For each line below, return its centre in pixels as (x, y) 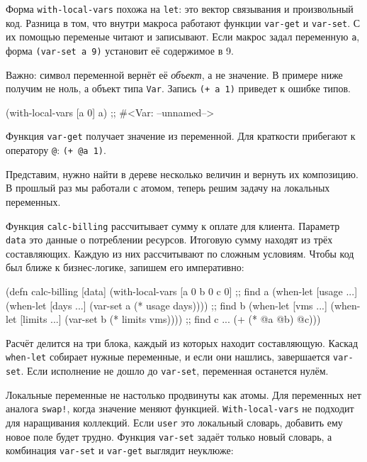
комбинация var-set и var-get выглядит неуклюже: (120, 450)
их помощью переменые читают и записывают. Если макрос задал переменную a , (183, 37)
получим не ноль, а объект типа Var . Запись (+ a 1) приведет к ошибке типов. (179, 88)
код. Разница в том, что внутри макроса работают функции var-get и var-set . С (183, 22)
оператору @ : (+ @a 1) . (56, 150)
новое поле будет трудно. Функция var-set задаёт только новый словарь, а (169, 436)
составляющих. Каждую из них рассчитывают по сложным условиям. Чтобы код (180, 253)
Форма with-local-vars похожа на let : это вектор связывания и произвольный (180, 9)
